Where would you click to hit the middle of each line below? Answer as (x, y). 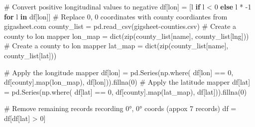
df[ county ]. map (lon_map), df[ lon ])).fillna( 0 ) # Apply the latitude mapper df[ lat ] (127, 82)
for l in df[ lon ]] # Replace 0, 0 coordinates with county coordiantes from (116, 16)
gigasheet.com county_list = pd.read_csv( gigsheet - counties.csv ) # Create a (120, 26)
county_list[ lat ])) (30, 55)
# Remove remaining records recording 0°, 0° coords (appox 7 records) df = (120, 108)
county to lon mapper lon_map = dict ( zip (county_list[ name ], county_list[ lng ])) (127, 36)
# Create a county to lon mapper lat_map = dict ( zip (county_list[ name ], (116, 46)
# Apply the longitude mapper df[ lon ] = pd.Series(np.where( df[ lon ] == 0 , (119, 72)
